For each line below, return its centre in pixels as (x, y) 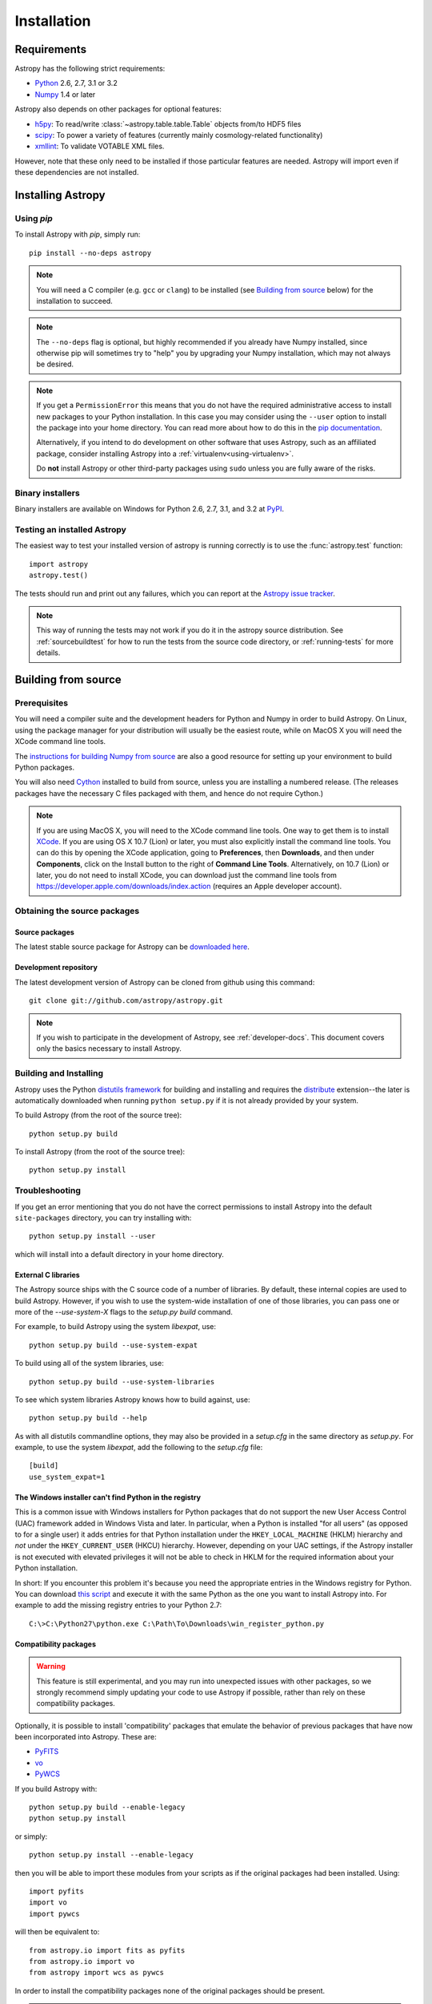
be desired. (55, 364)
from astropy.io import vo (82, 1961)
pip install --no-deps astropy (90, 253)
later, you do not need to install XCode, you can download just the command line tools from (187, 875)
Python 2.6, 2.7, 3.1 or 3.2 (76, 83)
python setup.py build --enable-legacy (107, 1807)
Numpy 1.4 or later (65, 94)
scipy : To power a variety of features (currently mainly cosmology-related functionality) (179, 135)
